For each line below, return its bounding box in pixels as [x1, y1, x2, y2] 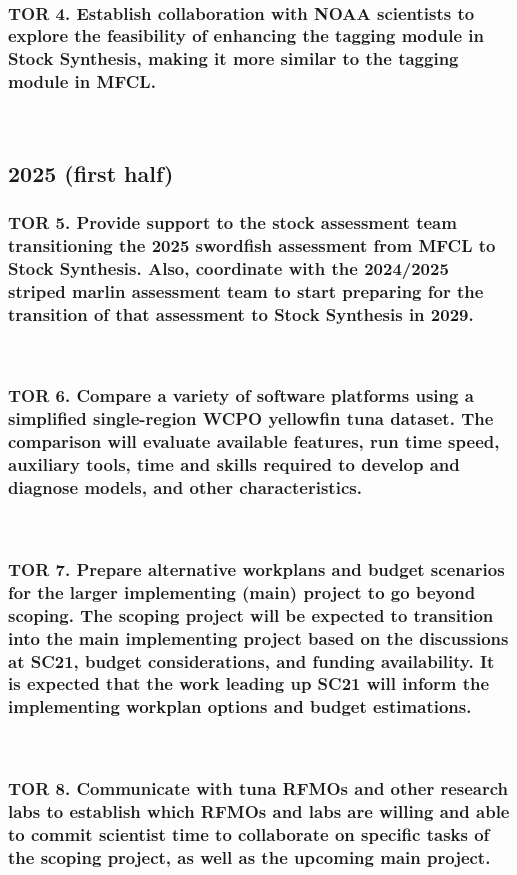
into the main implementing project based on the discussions [8, 625, 509, 650]
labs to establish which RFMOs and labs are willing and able [8, 799, 510, 824]
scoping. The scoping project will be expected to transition [8, 602, 494, 627]
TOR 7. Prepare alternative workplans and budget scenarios [8, 556, 505, 581]
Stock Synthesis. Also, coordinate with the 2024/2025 [8, 255, 449, 280]
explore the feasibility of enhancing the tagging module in [8, 23, 484, 48]
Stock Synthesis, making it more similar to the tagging [8, 46, 459, 71]
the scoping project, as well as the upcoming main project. [8, 844, 491, 869]
